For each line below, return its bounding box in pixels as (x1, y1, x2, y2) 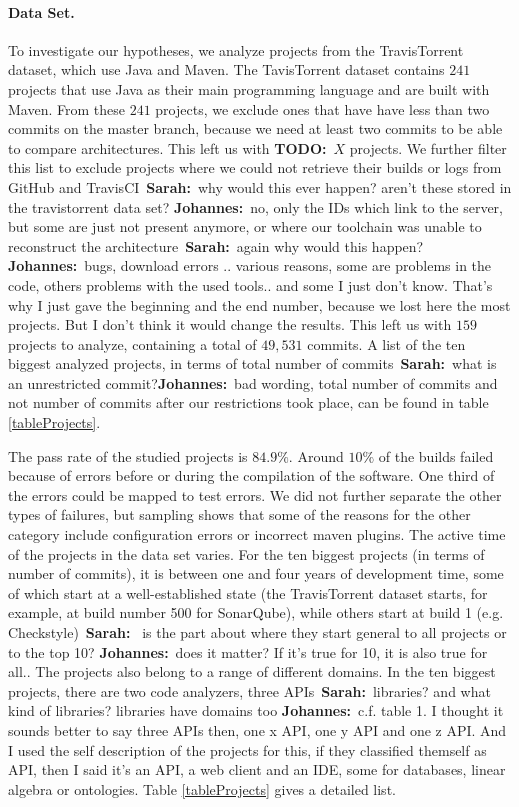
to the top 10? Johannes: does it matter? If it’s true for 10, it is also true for (8, 641, 488, 662)
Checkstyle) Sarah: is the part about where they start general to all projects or (8, 622, 507, 643)
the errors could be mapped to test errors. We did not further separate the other (8, 484, 502, 505)
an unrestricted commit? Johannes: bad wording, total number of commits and (8, 372, 498, 393)
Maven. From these (8, 98, 125, 119)
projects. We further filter (349, 137, 507, 158)
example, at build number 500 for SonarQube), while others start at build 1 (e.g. (8, 602, 504, 623)
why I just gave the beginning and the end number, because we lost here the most (8, 294, 511, 315)
